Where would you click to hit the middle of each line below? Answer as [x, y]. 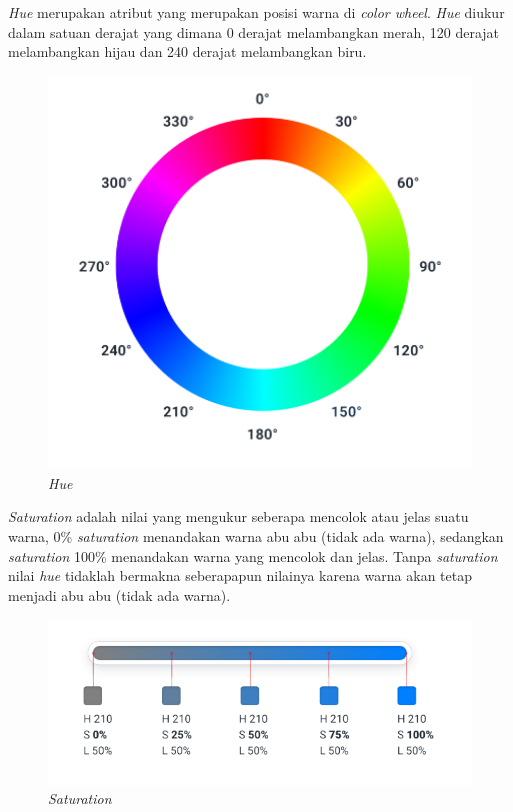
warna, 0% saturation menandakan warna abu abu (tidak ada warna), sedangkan [256, 536]
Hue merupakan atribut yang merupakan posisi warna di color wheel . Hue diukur [256, 12]
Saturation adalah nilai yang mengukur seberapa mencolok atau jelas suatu [238, 516]
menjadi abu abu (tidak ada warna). [119, 594]
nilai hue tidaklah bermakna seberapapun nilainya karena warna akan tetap [240, 575]
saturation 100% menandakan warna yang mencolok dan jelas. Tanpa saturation [253, 555]
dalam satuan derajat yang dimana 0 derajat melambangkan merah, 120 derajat [254, 31]
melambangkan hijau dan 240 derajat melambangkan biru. [187, 51]
